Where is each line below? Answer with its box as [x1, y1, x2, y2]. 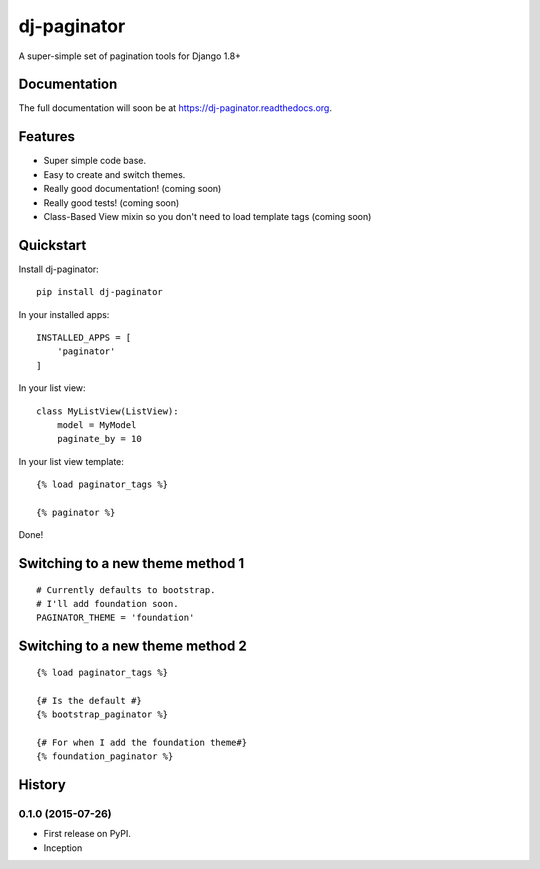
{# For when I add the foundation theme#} [36, 736, 248, 748]
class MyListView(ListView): [36, 405, 179, 417]
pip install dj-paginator [36, 286, 164, 298]
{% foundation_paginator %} [36, 751, 174, 762]
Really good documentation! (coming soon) [43, 183, 222, 195]
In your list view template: [18, 455, 125, 467]
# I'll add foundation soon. [36, 598, 179, 610]
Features [18, 128, 75, 145]
